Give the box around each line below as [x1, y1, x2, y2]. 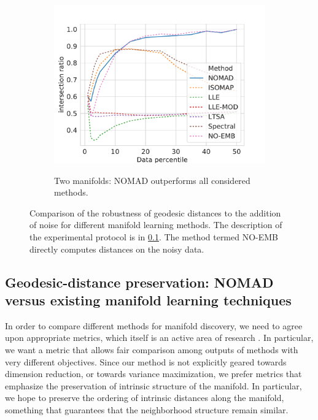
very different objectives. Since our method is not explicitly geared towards [5, 355, 287, 368]
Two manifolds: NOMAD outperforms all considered [54, 174, 250, 186]
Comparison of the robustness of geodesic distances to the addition [29, 206, 281, 219]
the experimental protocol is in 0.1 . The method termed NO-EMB [29, 230, 279, 243]
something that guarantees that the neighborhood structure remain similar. [5, 403, 289, 416]
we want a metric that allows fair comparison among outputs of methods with [5, 343, 298, 356]
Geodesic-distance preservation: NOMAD [5, 272, 274, 291]
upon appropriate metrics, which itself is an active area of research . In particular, [5, 331, 314, 344]
